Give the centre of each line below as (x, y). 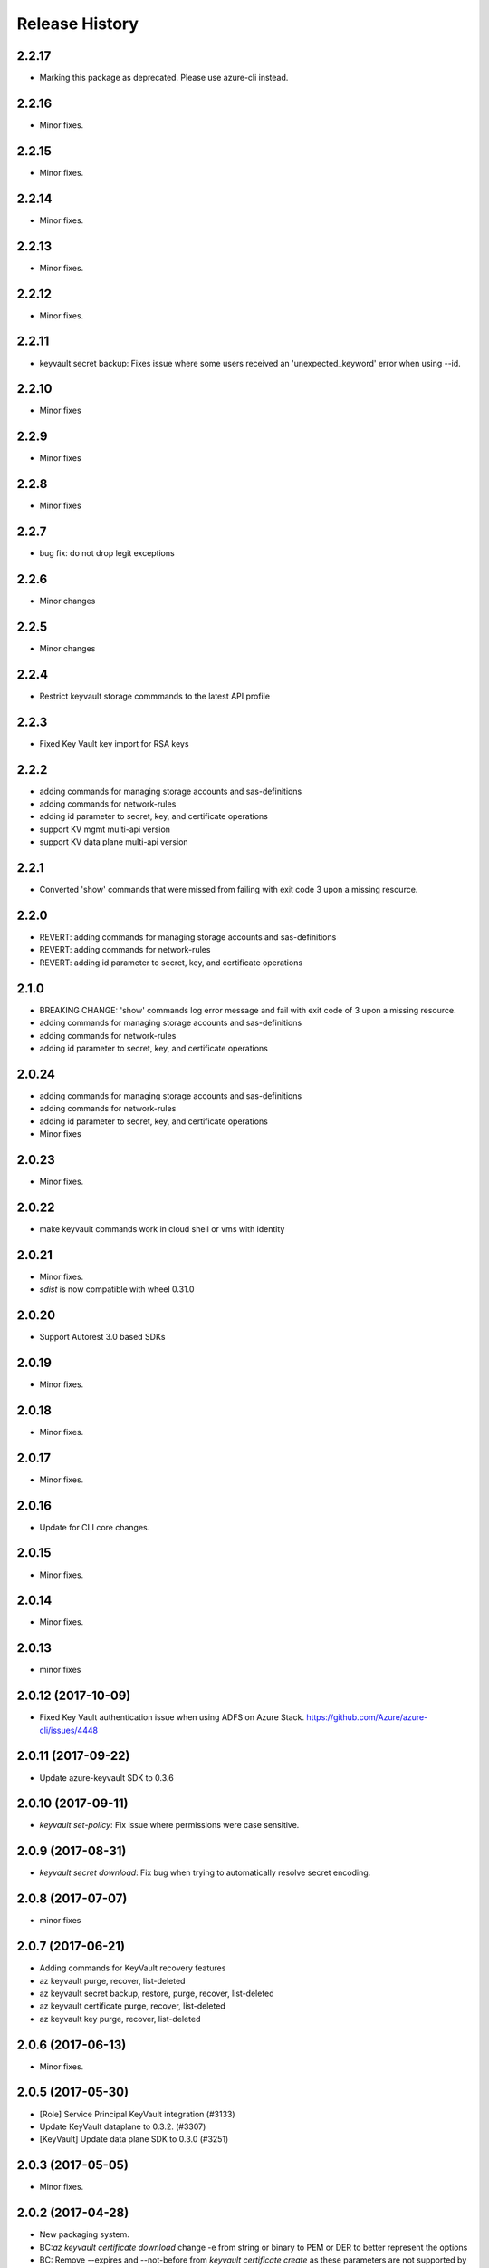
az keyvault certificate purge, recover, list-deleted (132, 2006)
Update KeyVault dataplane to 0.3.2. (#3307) (123, 2126)
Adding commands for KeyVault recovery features (133, 1968)
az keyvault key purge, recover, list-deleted (120, 2019)
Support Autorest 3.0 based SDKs (102, 1336)
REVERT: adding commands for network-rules (125, 950)
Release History (78, 24)
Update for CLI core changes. (95, 1527)
